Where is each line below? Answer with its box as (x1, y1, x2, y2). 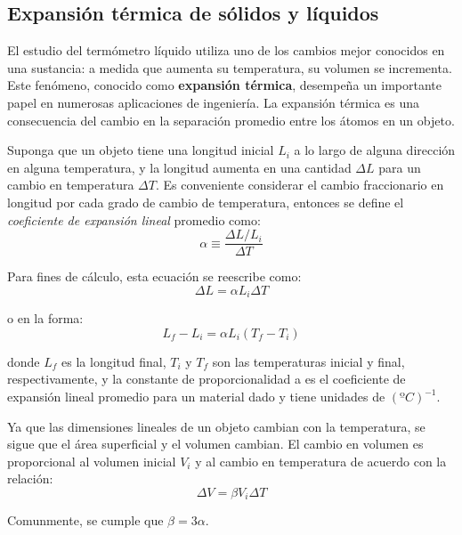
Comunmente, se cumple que (7, 511, 164, 530)
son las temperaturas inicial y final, (212, 352, 405, 370)
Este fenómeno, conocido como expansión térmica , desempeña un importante (7, 76, 442, 94)
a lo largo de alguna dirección (294, 141, 456, 159)
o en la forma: (7, 309, 84, 328)
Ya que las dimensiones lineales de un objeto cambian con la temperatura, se (7, 417, 426, 435)
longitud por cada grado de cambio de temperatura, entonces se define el (7, 192, 404, 211)
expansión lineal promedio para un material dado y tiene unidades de (7, 387, 385, 406)
